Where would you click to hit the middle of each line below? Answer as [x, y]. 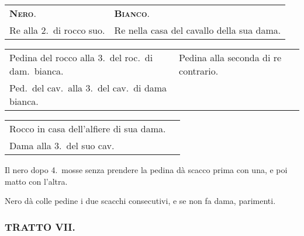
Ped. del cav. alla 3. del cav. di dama [88, 88]
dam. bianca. [37, 71]
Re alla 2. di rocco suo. [57, 30]
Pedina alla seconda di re [230, 57]
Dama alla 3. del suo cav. [62, 145]
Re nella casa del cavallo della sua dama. [198, 30]
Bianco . [132, 13]
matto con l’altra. [36, 181]
